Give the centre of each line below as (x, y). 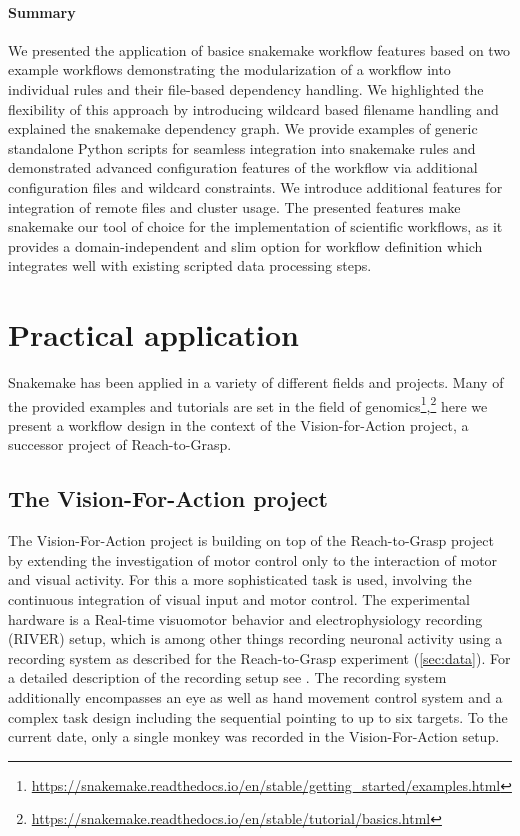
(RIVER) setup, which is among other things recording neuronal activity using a (255, 638)
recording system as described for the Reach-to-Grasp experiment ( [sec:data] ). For (259, 657)
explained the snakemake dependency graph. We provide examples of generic (243, 128)
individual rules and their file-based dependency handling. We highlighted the (246, 88)
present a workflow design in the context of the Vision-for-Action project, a (238, 424)
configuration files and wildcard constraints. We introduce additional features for (255, 186)
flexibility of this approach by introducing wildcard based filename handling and (253, 108)
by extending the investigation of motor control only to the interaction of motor (253, 559)
